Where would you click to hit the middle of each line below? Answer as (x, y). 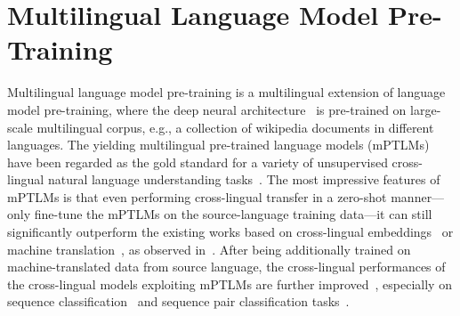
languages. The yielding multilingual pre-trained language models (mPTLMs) (218, 145)
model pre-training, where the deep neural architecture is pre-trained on (207, 109)
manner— (418, 196)
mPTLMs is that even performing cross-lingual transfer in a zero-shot (197, 196)
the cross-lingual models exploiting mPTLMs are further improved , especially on (230, 284)
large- (426, 109)
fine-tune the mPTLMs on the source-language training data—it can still (233, 214)
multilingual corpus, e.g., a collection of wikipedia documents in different (235, 127)
